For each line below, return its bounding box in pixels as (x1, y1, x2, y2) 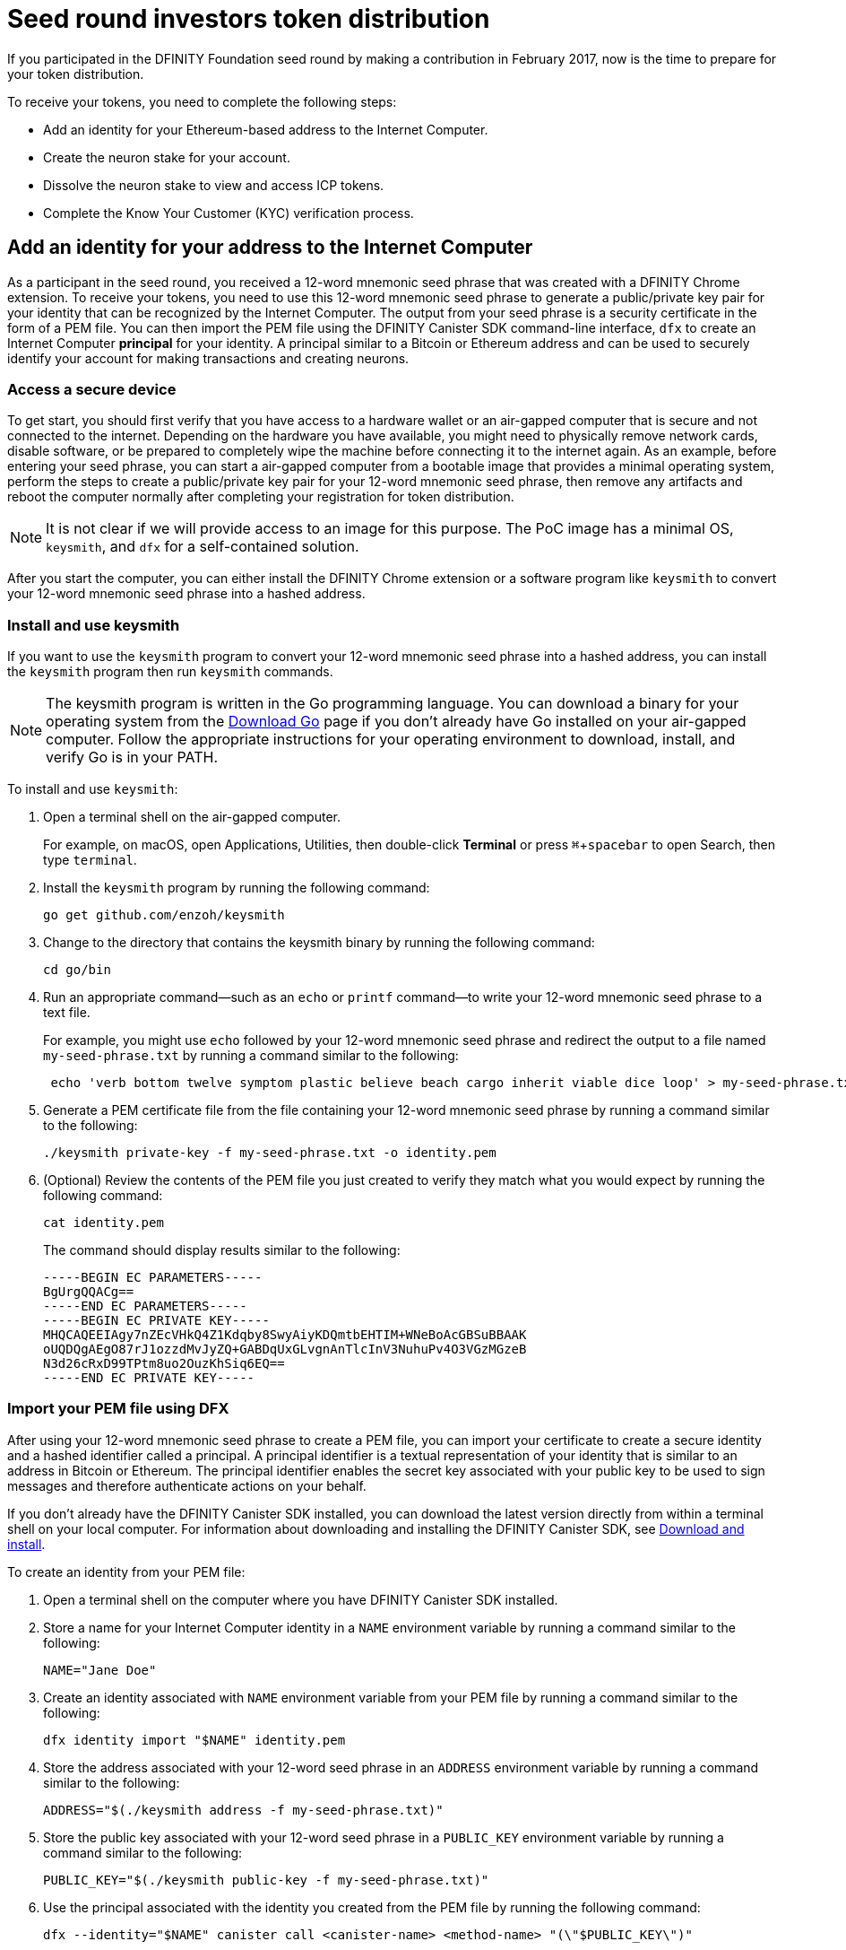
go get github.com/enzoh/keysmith (43, 908, 285, 923)
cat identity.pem (43, 1215, 164, 1231)
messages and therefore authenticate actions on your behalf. (7, 1477, 367, 1493)
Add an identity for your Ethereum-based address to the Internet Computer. (43, 121, 488, 137)
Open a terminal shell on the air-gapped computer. (43, 809, 341, 825)
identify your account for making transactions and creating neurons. (7, 350, 410, 366)
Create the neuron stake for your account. (43, 149, 290, 165)
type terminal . (43, 852, 137, 868)
